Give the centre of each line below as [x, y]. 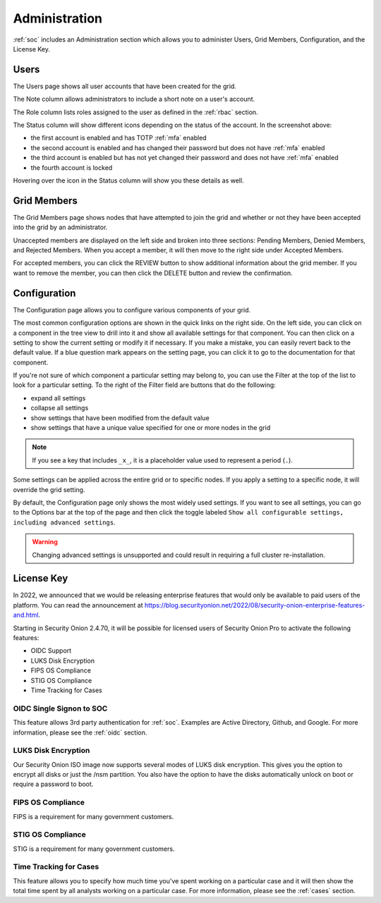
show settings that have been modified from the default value [120, 418]
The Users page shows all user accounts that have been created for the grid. [125, 86]
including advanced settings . [64, 522]
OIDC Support [51, 651]
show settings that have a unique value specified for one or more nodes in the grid [151, 428]
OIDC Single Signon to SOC [60, 708]
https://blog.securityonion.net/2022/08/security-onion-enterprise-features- [255, 605]
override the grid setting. [49, 489]
